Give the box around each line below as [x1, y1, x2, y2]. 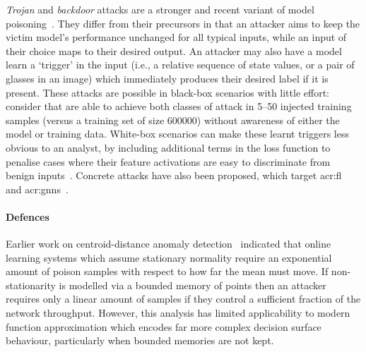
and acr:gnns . [6, 181, 69, 196]
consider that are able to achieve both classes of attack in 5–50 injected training [6, 99, 352, 114]
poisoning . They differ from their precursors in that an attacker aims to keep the [6, 16, 360, 30]
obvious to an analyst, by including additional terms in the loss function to [6, 140, 331, 154]
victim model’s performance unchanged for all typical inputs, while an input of [6, 30, 347, 44]
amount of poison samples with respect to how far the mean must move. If [6, 264, 329, 279]
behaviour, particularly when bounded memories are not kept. [6, 333, 274, 348]
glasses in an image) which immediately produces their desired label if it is [6, 71, 329, 85]
